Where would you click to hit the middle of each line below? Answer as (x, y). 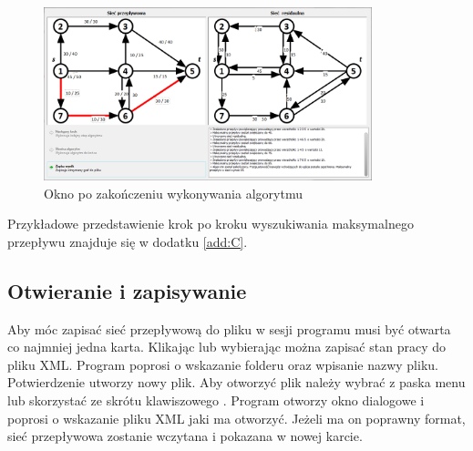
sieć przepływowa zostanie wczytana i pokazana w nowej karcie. (185, 436)
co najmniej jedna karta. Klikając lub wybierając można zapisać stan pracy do (226, 347)
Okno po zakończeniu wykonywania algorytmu (173, 193)
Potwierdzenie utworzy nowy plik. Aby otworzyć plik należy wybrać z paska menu (236, 382)
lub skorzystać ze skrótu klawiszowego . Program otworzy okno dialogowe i (216, 400)
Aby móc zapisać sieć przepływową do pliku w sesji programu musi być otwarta (229, 328)
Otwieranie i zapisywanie (127, 290)
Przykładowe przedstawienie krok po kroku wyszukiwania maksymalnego (211, 224)
